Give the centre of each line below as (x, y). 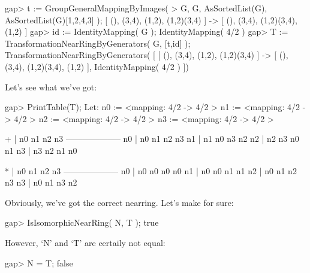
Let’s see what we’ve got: (51, 87)
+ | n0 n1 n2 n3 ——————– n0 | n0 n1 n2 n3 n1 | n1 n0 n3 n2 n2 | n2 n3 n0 (152, 139)
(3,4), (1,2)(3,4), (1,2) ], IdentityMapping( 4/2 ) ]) (97, 66)
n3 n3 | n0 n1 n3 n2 (41, 182)
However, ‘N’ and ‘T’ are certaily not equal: (85, 242)
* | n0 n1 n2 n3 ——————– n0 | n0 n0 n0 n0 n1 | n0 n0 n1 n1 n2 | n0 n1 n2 (151, 170)
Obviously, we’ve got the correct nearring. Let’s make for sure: (119, 202)
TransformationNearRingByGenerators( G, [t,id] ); (98, 43)
